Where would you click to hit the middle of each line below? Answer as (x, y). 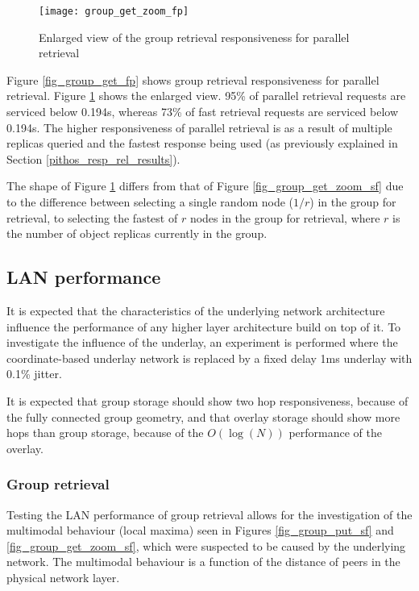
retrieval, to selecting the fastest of (92, 217)
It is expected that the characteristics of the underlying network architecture (196, 310)
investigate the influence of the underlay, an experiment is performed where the (202, 342)
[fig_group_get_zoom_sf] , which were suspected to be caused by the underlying (206, 545)
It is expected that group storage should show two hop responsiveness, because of (207, 400)
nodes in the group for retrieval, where (285, 217)
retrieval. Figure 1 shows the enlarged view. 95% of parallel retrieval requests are (206, 96)
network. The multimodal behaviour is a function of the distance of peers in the (203, 562)
